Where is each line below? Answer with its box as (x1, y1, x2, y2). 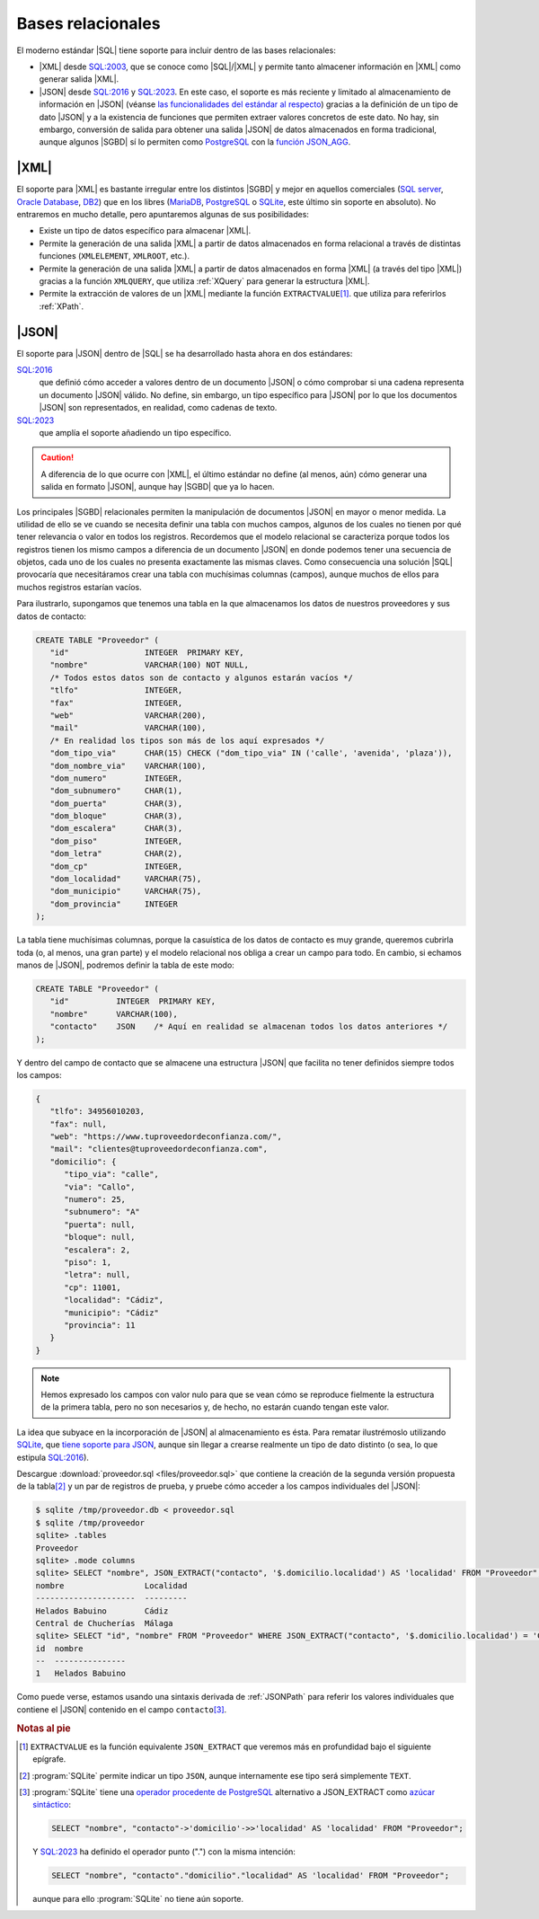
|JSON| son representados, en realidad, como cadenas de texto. (39, 402, 278, 413)
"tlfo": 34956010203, (49, 1106, 146, 1117)
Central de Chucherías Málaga (35, 1618, 174, 1628)
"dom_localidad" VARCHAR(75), (49, 874, 202, 884)
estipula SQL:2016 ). (16, 1452, 90, 1463)
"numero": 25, (64, 1195, 126, 1205)
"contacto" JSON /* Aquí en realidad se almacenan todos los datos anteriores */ (49, 1021, 448, 1032)
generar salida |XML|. (39, 74, 119, 84)
